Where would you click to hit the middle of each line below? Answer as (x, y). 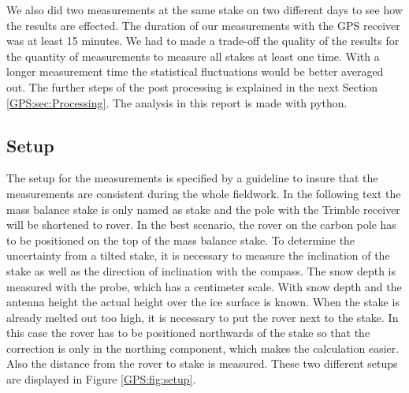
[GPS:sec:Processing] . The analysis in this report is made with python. (177, 102)
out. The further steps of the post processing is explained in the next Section (192, 86)
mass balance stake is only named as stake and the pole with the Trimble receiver (203, 209)
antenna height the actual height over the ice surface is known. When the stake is (203, 302)
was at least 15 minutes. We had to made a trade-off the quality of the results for (203, 41)
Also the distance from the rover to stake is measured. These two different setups (202, 363)
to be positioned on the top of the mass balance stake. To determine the (181, 240)
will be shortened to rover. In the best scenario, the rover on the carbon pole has (201, 225)
